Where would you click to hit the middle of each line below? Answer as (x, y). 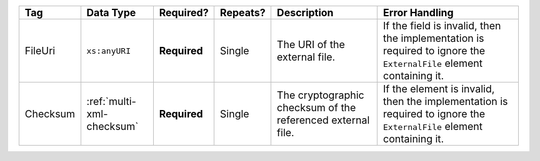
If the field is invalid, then (442, 25)
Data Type (111, 12)
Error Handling (418, 12)
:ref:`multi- (111, 101)
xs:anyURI (108, 50)
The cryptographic (320, 95)
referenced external (323, 120)
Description (305, 12)
